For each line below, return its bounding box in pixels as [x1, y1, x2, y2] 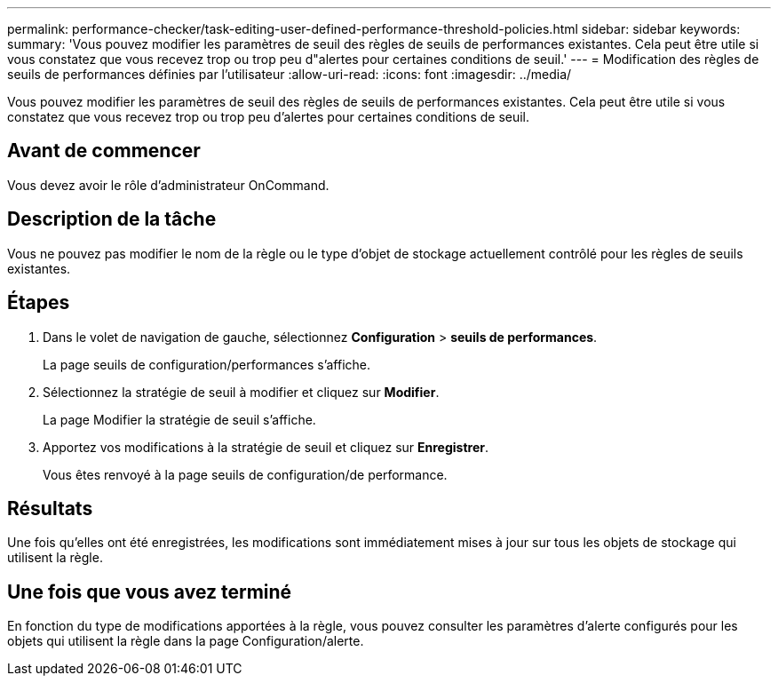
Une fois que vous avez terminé [7, 580, 292, 603]
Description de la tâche [7, 208, 217, 231]
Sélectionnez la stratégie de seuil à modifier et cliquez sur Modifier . [43, 384, 440, 400]
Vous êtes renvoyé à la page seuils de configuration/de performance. [43, 466, 448, 482]
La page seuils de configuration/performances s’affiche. [43, 356, 371, 372]
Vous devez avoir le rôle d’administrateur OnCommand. [7, 177, 329, 193]
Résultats [7, 496, 93, 520]
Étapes [7, 291, 70, 314]
